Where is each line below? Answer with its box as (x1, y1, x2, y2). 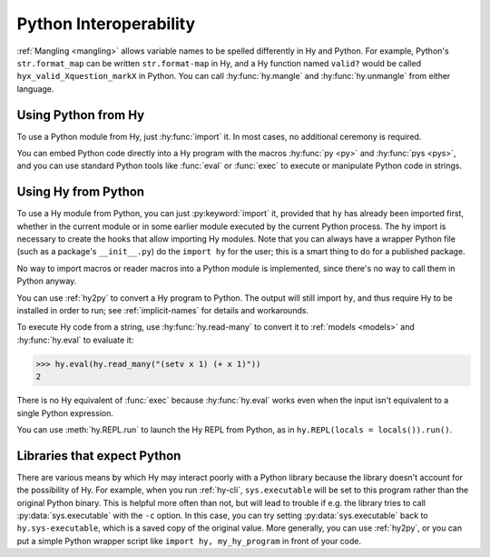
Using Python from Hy (16, 107, 145, 123)
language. (16, 83, 54, 94)
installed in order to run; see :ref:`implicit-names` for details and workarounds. (16, 305, 309, 316)
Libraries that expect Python (16, 448, 181, 463)
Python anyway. (16, 275, 77, 286)
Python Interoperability (16, 14, 196, 34)
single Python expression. (16, 407, 113, 418)
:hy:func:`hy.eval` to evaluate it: (16, 334, 134, 345)
